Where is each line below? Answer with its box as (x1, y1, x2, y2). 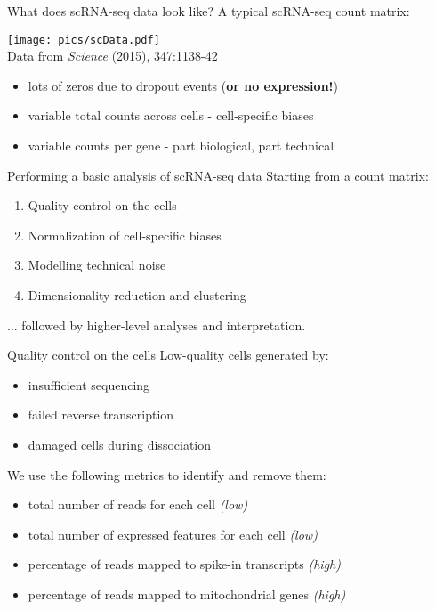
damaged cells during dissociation (28, 435, 212, 453)
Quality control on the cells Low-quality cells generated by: (7, 346, 329, 364)
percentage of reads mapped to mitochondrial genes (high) (28, 584, 346, 603)
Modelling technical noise (28, 256, 166, 274)
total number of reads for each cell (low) (28, 495, 248, 514)
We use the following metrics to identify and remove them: (7, 465, 326, 484)
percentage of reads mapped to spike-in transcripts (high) (28, 555, 341, 573)
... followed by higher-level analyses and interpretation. (7, 315, 306, 334)
